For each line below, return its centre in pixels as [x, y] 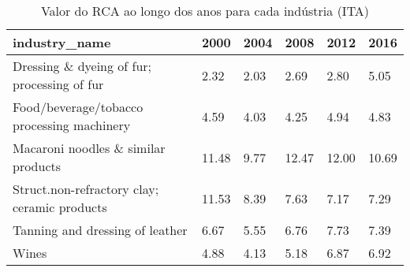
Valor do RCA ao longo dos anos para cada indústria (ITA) [205, 11]
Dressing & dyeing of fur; [82, 66]
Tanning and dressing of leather [100, 230]
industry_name [62, 42]
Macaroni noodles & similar [89, 148]
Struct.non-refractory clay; [86, 189]
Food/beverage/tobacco [78, 107]
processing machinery [72, 125]
